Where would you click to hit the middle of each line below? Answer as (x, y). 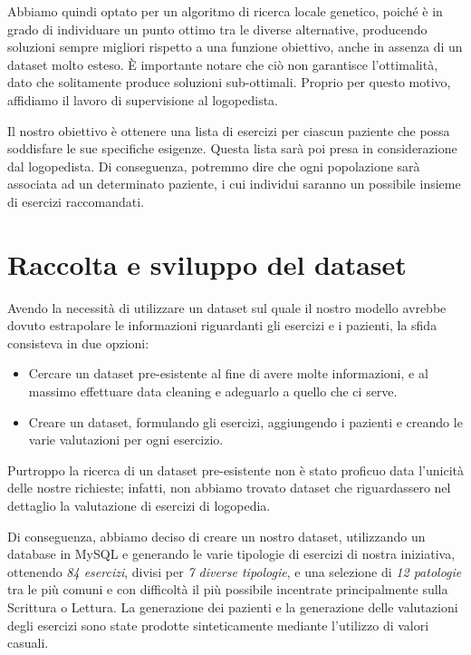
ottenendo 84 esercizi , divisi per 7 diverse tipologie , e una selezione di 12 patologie (235, 571)
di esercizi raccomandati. (76, 201)
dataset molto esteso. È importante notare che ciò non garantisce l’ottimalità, (223, 64)
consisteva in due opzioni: (78, 342)
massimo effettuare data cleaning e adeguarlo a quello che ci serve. (213, 391)
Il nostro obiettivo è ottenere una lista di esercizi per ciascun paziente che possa (229, 130)
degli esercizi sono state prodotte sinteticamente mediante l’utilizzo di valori (218, 625)
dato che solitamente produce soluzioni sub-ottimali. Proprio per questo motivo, (229, 82)
